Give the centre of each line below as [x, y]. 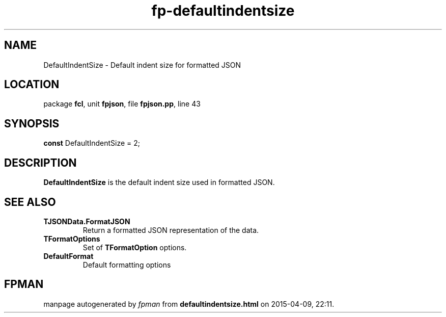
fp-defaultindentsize [223, 11]
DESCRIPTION [40, 163]
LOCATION [32, 85]
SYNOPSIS [32, 123]
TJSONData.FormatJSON [87, 221]
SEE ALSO [30, 202]
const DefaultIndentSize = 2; [92, 143]
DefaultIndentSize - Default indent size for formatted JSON [142, 65]
